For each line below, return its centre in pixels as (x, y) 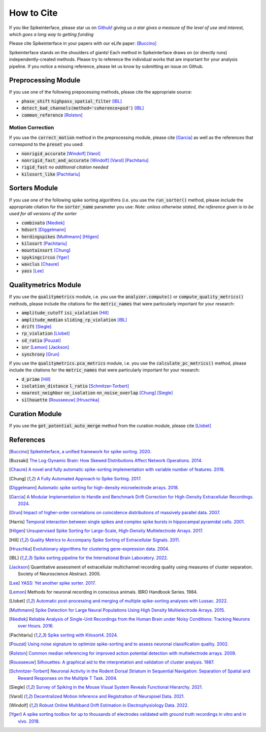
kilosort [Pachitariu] (44, 243)
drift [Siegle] (36, 326)
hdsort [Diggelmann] (44, 230)
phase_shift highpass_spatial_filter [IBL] (72, 101)
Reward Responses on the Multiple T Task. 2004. (68, 678)
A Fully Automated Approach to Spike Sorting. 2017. (89, 478)
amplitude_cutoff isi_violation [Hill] (65, 313)
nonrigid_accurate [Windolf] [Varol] (61, 153)
